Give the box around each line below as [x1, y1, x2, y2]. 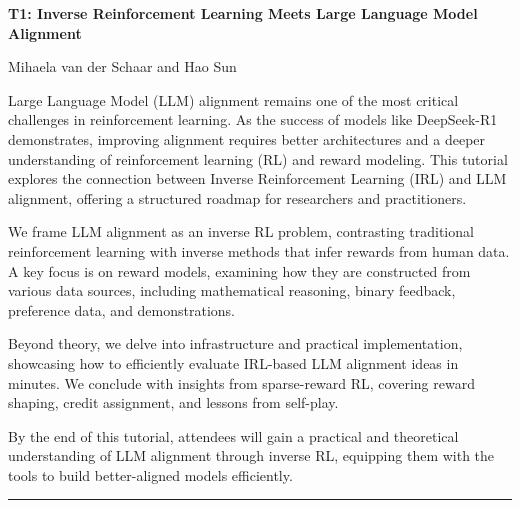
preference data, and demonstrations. [8, 299, 236, 320]
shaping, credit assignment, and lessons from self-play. [8, 392, 339, 413]
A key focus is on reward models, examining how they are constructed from [8, 260, 471, 281]
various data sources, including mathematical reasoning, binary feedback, [8, 280, 456, 301]
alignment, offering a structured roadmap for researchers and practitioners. [8, 187, 467, 208]
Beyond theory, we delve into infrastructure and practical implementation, [8, 333, 463, 354]
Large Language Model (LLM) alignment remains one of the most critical [8, 89, 459, 110]
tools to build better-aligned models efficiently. [8, 464, 293, 485]
